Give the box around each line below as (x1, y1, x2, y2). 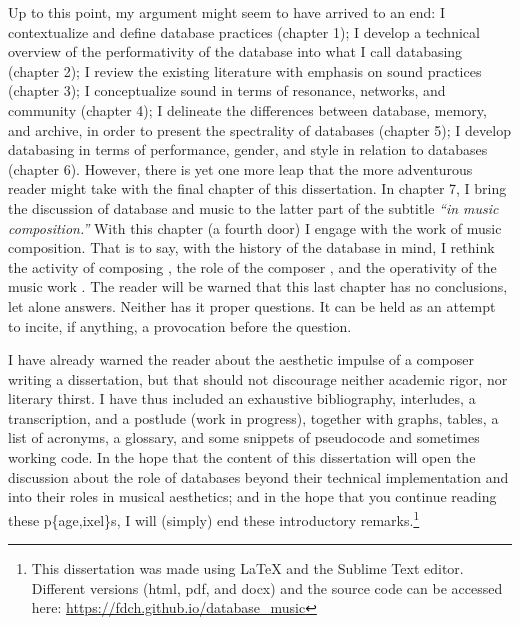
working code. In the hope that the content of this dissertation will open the (8, 447, 476, 468)
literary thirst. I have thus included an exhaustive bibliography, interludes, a (8, 388, 476, 409)
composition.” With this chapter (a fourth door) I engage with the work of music (8, 217, 502, 238)
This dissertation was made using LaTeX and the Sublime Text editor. (31, 558, 464, 579)
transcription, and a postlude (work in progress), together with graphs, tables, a (8, 407, 499, 428)
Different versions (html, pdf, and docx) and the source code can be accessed (31, 577, 503, 598)
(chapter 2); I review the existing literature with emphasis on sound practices (8, 60, 482, 81)
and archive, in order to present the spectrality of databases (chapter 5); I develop (8, 119, 511, 140)
